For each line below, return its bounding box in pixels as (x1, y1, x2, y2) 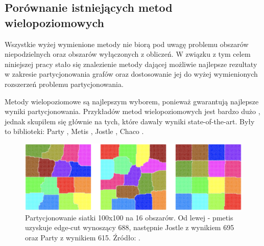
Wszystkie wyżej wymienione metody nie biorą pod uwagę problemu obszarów (5, 38, 249, 49)
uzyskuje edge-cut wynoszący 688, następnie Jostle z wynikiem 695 (25, 222, 234, 233)
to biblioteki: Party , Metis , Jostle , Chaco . (5, 126, 144, 137)
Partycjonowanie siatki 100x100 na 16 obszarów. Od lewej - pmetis (25, 212, 233, 222)
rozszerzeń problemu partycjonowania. (5, 78, 124, 89)
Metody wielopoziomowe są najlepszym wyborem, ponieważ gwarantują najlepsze (5, 96, 259, 106)
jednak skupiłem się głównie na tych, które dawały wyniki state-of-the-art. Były (5, 116, 255, 126)
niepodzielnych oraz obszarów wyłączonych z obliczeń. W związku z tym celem (5, 49, 251, 59)
